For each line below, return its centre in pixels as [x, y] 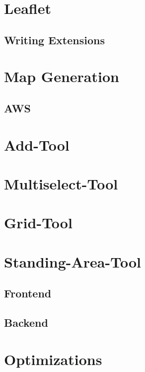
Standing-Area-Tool [72, 261]
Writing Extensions [54, 40]
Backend [26, 322]
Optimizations [53, 359]
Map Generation [62, 76]
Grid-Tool [38, 223]
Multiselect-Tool [61, 183]
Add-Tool [37, 144]
